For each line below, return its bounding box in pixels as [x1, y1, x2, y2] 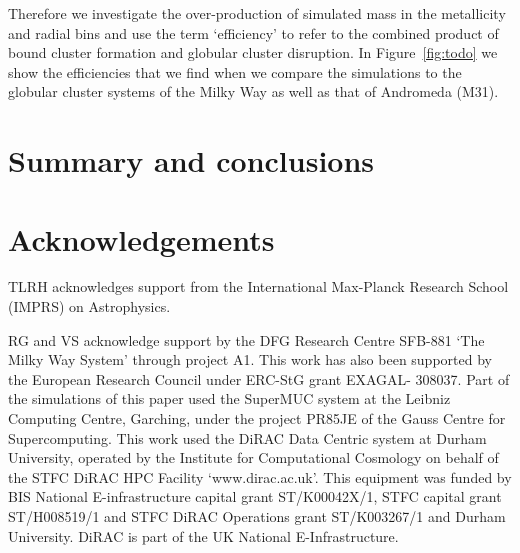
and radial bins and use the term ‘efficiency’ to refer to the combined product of [8, 22, 499, 43]
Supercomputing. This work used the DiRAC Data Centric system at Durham [8, 427, 487, 448]
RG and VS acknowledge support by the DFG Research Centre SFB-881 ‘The [8, 329, 485, 350]
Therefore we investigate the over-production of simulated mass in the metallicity [8, 3, 506, 23]
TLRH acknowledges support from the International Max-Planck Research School [8, 276, 509, 297]
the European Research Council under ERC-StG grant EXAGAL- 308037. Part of [8, 368, 510, 389]
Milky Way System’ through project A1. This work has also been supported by [8, 349, 492, 370]
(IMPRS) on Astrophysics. [8, 296, 171, 317]
